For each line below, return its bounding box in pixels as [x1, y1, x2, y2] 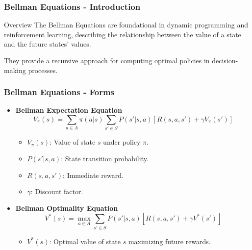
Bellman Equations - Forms [4, 86, 115, 98]
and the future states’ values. [4, 39, 91, 49]
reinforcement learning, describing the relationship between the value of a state [4, 29, 241, 39]
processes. [28, 65, 58, 75]
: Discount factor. [30, 186, 83, 197]
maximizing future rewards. [128, 236, 211, 246]
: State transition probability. [61, 153, 149, 163]
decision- [212, 55, 238, 65]
